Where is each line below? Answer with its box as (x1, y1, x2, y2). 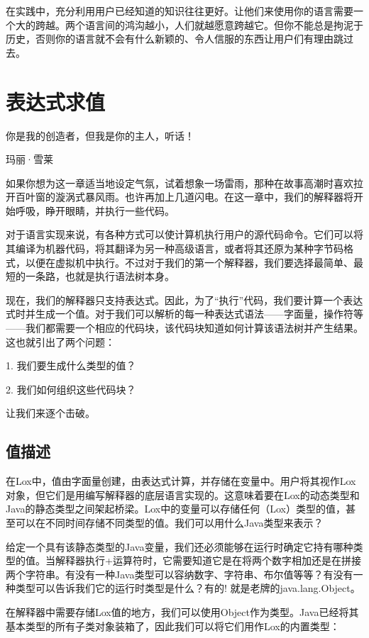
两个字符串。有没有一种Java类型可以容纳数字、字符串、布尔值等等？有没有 (6, 566, 353, 581)
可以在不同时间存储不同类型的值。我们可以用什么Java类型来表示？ (15, 515, 324, 530)
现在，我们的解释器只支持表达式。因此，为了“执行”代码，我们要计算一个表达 (6, 292, 363, 307)
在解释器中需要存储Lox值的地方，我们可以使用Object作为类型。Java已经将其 (6, 604, 359, 619)
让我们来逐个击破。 (6, 405, 95, 420)
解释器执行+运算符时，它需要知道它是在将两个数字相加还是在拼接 (55, 553, 361, 568)
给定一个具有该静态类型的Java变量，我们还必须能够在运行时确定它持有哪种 (6, 539, 353, 554)
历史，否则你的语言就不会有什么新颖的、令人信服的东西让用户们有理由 (6, 31, 334, 46)
